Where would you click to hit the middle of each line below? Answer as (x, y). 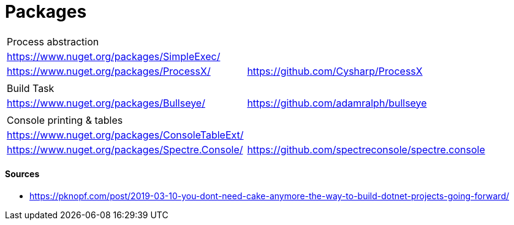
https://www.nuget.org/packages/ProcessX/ (109, 71)
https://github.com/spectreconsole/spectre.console (366, 149)
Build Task (31, 88)
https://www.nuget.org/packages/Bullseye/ (106, 103)
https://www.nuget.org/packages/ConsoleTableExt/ (125, 135)
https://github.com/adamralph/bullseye (337, 103)
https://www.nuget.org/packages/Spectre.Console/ (125, 149)
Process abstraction (53, 41)
